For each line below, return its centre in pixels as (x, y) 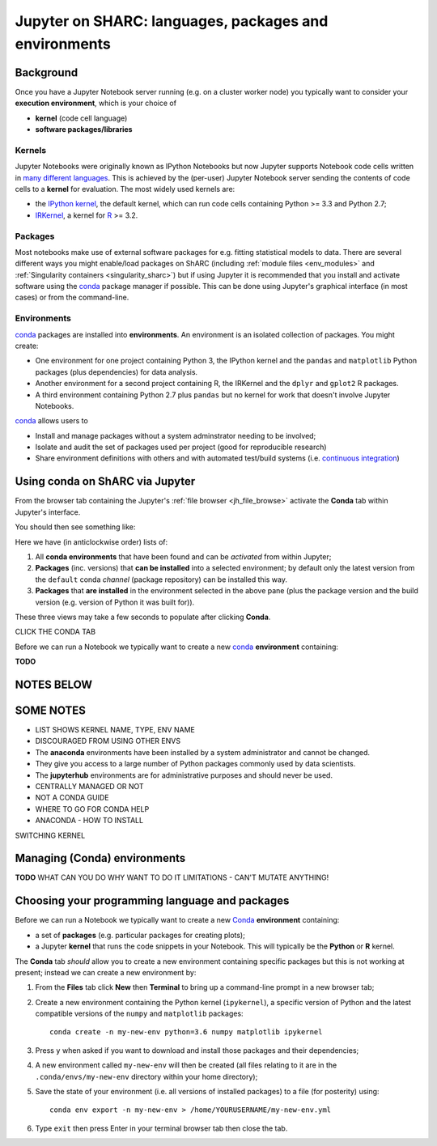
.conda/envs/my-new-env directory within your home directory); (146, 1076)
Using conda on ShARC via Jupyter (105, 482)
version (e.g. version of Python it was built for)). (115, 602)
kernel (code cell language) (81, 118)
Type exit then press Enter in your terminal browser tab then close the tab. (161, 1128)
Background (47, 72)
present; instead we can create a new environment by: (106, 972)
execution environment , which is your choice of (96, 103)
